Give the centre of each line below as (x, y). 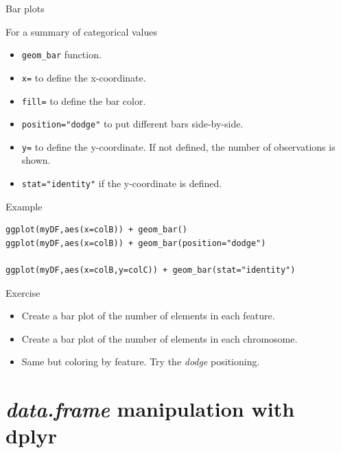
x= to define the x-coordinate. (84, 77)
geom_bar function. (61, 54)
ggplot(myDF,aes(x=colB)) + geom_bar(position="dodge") (136, 243)
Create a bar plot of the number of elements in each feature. (148, 316)
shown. (36, 160)
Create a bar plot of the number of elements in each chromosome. (160, 338)
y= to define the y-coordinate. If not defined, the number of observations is (178, 146)
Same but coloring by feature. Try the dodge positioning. (141, 362)
